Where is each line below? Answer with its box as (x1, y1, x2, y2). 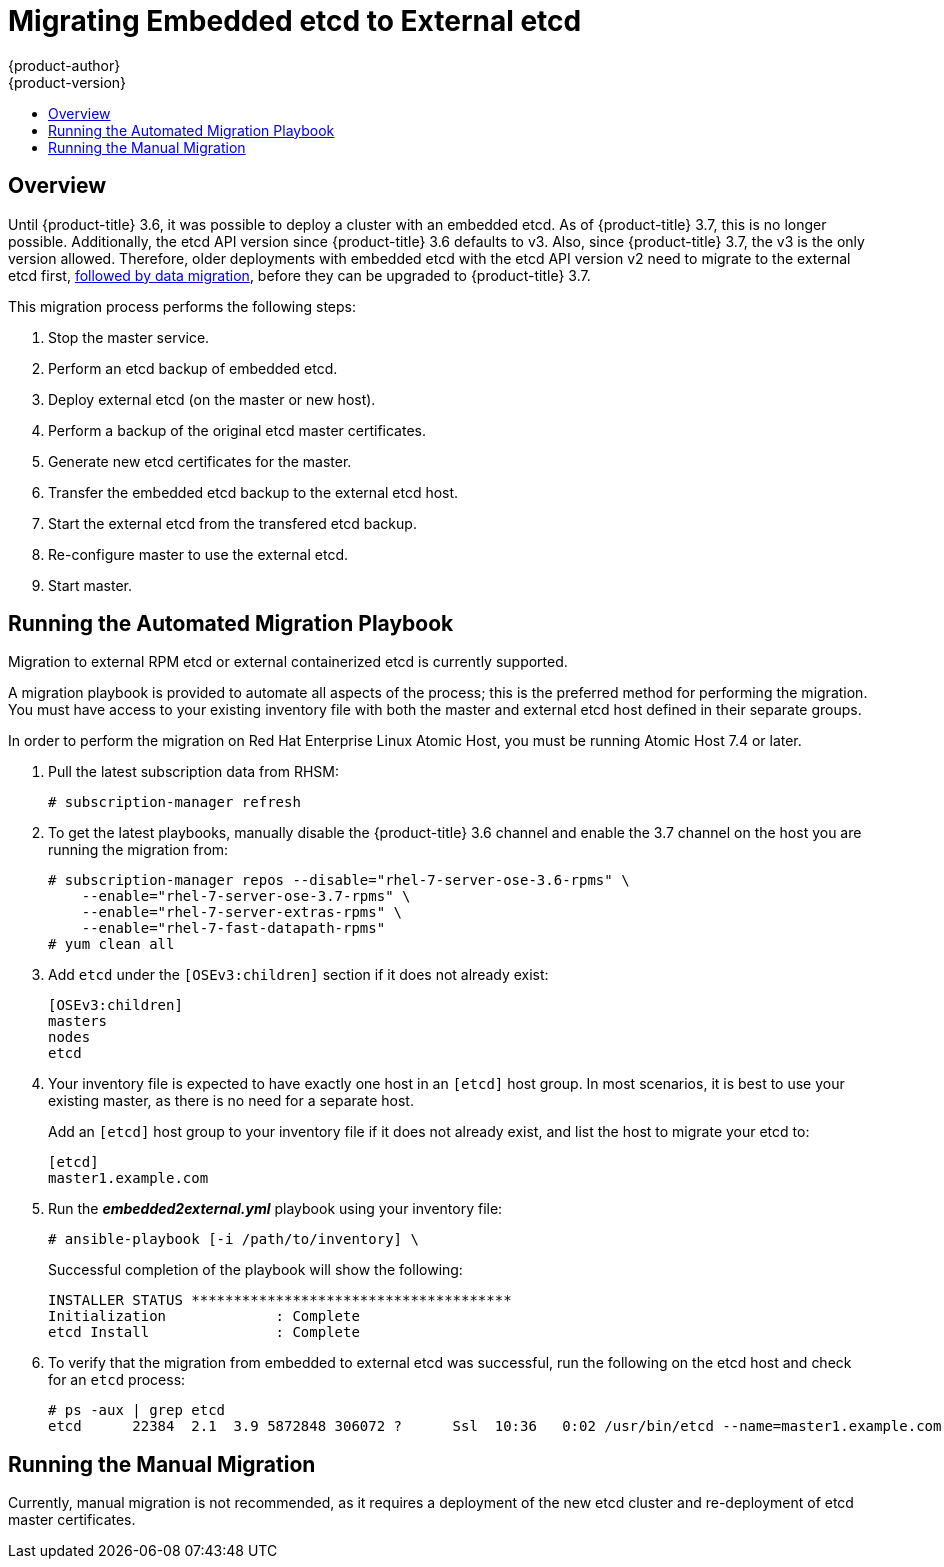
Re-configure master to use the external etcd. (48, 545, 349, 563)
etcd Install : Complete (48, 1324, 360, 1341)
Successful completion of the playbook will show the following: (48, 1261, 463, 1279)
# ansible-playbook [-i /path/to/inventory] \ (48, 1231, 419, 1248)
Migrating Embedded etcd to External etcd (8, 4, 582, 38)
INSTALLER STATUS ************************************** (48, 1292, 512, 1309)
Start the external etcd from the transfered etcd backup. (48, 514, 417, 532)
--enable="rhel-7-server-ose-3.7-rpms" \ (81, 888, 411, 905)
